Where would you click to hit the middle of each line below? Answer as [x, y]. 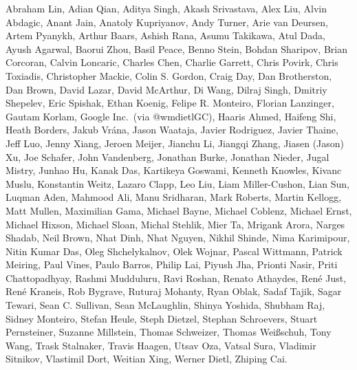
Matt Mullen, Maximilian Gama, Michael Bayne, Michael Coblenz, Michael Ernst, [179, 210]
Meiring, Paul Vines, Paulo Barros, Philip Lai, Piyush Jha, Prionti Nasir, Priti [172, 264]
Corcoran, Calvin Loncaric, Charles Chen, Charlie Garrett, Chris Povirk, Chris [172, 62]
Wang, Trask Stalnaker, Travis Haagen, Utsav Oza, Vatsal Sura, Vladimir [161, 345]
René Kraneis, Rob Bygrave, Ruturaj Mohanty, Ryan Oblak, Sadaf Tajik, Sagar [174, 291]
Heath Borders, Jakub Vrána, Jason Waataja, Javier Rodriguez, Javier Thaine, [172, 130]
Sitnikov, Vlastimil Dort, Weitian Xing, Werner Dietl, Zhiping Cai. [147, 359]
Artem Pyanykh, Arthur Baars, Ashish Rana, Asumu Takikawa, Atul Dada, [165, 35]
